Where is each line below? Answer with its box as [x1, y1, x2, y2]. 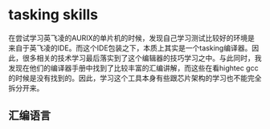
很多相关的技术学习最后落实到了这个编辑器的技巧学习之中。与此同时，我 [22, 53, 262, 62]
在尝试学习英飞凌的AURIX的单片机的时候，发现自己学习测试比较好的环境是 [8, 33, 256, 42]
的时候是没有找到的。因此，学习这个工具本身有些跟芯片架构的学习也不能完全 [8, 73, 262, 83]
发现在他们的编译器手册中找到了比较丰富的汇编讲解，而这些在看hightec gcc [8, 62, 259, 73]
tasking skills [8, 6, 99, 24]
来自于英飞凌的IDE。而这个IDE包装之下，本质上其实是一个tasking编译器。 [8, 42, 252, 53]
